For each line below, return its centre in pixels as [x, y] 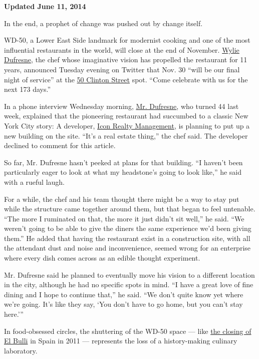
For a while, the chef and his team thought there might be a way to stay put [122, 199]
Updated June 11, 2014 [45, 6]
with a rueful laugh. [35, 182]
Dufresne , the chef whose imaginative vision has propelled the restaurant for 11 [126, 59]
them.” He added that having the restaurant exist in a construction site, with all [127, 238]
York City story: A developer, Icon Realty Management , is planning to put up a [127, 125]
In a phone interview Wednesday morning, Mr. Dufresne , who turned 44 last [121, 106]
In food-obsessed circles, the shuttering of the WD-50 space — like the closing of [128, 331]
